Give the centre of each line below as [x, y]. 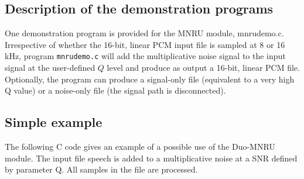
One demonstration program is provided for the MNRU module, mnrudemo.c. [144, 33]
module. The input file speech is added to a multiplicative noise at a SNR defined [151, 158]
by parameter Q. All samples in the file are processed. [101, 169]
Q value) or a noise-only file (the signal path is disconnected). [115, 90]
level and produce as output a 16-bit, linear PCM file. [203, 68]
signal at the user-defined [50, 68]
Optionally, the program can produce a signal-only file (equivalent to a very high [150, 79]
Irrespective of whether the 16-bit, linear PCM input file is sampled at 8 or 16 [145, 44]
